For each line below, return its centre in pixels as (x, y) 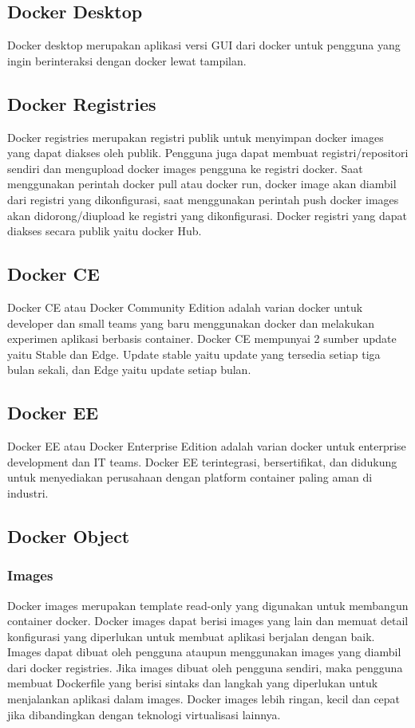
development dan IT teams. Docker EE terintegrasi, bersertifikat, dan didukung (202, 461)
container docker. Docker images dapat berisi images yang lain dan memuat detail (208, 621)
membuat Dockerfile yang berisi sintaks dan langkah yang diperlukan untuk (193, 683)
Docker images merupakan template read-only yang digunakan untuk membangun (208, 605)
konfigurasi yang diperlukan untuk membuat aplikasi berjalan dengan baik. (191, 636)
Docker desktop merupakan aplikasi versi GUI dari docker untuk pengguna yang (204, 45)
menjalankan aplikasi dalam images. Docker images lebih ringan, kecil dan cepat (204, 699)
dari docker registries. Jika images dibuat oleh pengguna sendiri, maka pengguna (205, 667)
